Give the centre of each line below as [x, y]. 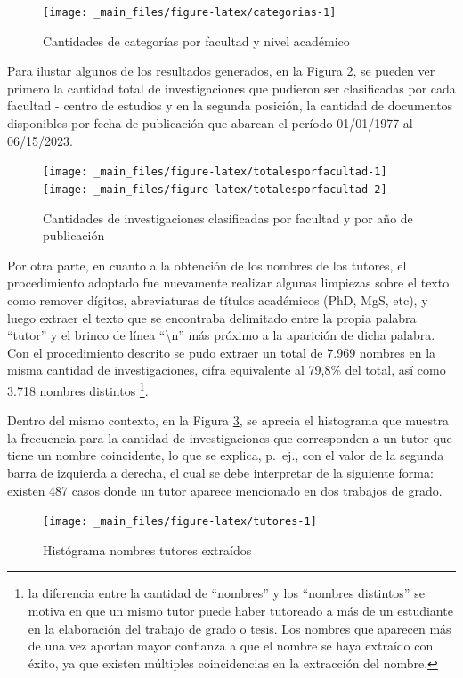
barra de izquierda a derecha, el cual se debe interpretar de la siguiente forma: [220, 472]
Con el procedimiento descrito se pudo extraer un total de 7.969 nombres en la [222, 352]
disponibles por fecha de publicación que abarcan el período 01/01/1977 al [210, 123]
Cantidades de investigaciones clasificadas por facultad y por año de [228, 218]
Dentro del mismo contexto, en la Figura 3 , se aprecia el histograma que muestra [228, 420]
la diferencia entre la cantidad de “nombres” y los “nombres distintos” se [226, 593]
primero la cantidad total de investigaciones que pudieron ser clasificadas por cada [231, 88]
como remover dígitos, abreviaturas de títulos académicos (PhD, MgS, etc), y [218, 299]
